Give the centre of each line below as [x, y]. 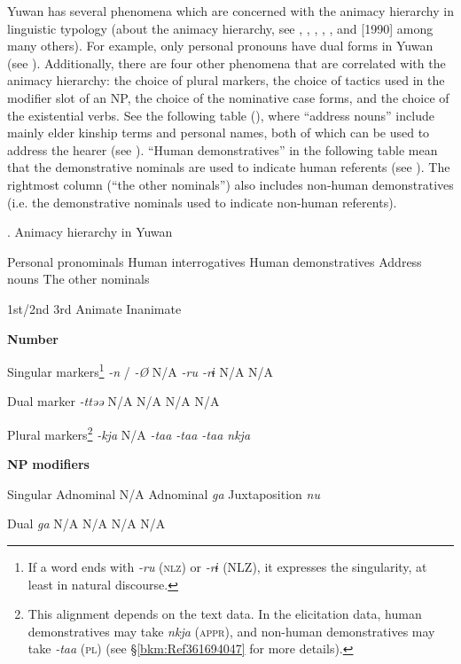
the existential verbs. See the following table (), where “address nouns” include [221, 115]
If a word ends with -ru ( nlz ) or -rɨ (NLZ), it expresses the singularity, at [227, 566]
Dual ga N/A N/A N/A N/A [86, 523]
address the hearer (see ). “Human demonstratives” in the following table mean [223, 149]
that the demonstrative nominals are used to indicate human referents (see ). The [229, 167]
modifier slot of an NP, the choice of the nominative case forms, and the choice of [228, 97]
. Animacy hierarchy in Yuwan [90, 232]
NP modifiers [48, 464]
